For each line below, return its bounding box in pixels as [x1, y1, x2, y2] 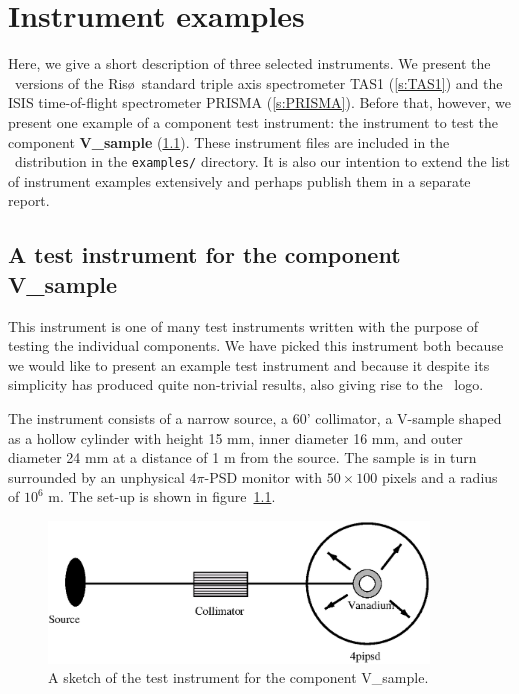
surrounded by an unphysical [8, 466, 185, 487]
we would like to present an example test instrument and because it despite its [8, 354, 490, 375]
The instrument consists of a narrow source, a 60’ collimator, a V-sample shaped [8, 407, 502, 428]
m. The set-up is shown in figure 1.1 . [48, 486, 276, 507]
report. [8, 190, 50, 211]
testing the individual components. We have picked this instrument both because [8, 335, 504, 356]
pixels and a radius [381, 466, 498, 487]
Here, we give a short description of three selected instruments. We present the [8, 53, 491, 74]
